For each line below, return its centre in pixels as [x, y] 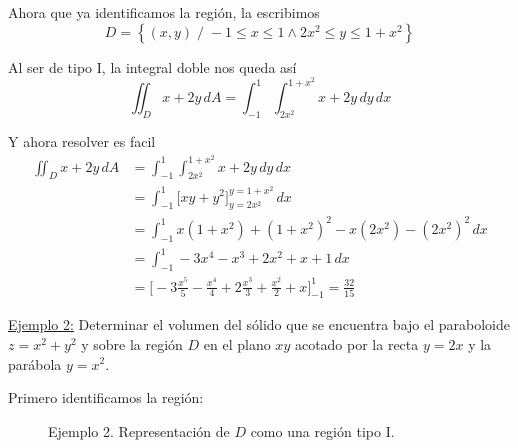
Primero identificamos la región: [106, 397]
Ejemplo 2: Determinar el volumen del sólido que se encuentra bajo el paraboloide [259, 324]
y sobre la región [132, 343]
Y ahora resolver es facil [82, 141]
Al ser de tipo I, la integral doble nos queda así [152, 66]
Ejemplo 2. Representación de [139, 430]
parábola [35, 363]
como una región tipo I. [322, 430]
